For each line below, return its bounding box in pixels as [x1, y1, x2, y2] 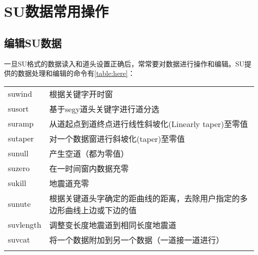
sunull [8, 147, 29, 159]
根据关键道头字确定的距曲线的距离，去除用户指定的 [49, 192, 240, 204]
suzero [8, 162, 30, 174]
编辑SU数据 [4, 35, 62, 50]
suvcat [8, 234, 30, 246]
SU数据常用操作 [4, 1, 109, 21]
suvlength [8, 219, 42, 231]
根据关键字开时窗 [49, 88, 113, 100]
